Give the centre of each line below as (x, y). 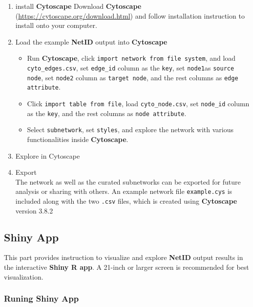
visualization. (24, 276)
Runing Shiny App (42, 298)
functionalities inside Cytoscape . (78, 139)
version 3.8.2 (34, 210)
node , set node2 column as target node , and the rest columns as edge (133, 77)
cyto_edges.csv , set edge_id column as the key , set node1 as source (131, 68)
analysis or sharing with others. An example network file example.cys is (124, 191)
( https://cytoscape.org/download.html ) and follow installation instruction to (130, 15)
